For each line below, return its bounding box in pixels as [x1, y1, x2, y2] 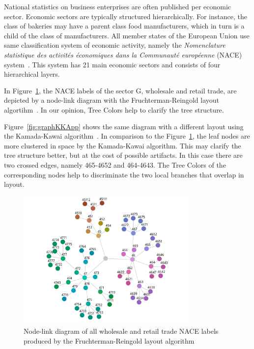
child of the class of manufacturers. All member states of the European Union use [4, 30, 250, 40]
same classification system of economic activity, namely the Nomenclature [4, 40, 226, 50]
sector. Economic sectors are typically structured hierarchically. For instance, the [4, 11, 247, 21]
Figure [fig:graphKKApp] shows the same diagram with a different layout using [4, 121, 244, 131]
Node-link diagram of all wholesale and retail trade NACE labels [24, 326, 219, 336]
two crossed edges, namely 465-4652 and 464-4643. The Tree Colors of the [4, 159, 226, 170]
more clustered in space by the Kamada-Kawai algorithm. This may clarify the [4, 140, 241, 150]
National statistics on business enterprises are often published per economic [4, 1, 231, 11]
